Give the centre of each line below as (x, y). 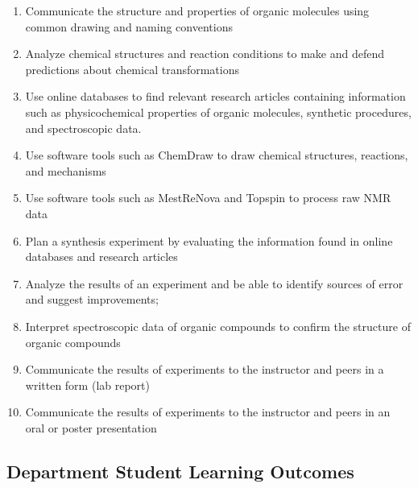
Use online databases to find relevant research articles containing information (215, 96)
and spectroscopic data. (83, 128)
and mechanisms (66, 170)
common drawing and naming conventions (129, 26)
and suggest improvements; (92, 299)
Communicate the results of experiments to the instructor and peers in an (208, 412)
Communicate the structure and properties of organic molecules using (197, 10)
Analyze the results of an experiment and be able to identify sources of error (214, 283)
